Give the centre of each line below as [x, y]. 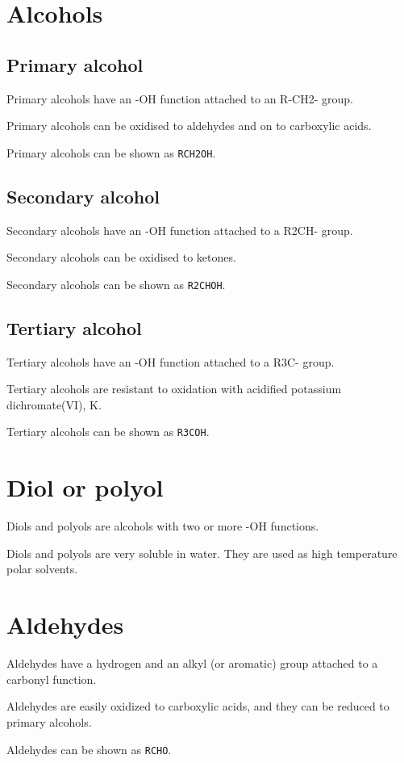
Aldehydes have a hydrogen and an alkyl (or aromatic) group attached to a [192, 663]
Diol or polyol [85, 487]
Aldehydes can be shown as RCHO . [89, 749]
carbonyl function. [52, 679]
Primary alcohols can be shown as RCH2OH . [111, 152]
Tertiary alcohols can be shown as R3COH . [108, 432]
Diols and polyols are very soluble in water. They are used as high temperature [202, 553]
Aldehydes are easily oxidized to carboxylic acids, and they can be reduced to [198, 706]
